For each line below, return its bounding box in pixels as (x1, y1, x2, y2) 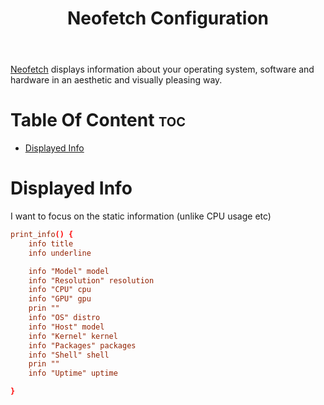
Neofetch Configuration (66, 7, 270, 30)
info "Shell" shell (28, 350, 110, 360)
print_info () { (10, 230, 74, 240)
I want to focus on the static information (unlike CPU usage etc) (10, 210, 272, 222)
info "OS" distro (28, 313, 101, 323)
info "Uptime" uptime (28, 368, 118, 379)
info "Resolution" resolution (28, 275, 155, 286)
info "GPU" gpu (28, 294, 92, 304)
